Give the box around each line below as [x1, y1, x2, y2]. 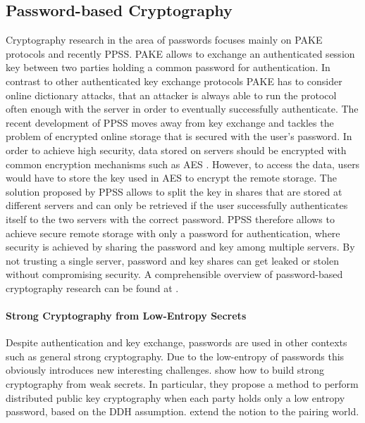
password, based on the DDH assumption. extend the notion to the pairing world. [6, 404, 359, 419]
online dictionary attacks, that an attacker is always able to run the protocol [6, 87, 337, 102]
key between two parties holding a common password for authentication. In [6, 60, 330, 75]
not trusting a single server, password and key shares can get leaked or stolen [6, 253, 339, 267]
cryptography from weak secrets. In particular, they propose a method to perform [6, 377, 359, 391]
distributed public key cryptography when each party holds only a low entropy [6, 390, 345, 405]
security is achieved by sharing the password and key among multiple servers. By [6, 239, 355, 254]
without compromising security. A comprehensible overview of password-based [6, 267, 343, 282]
